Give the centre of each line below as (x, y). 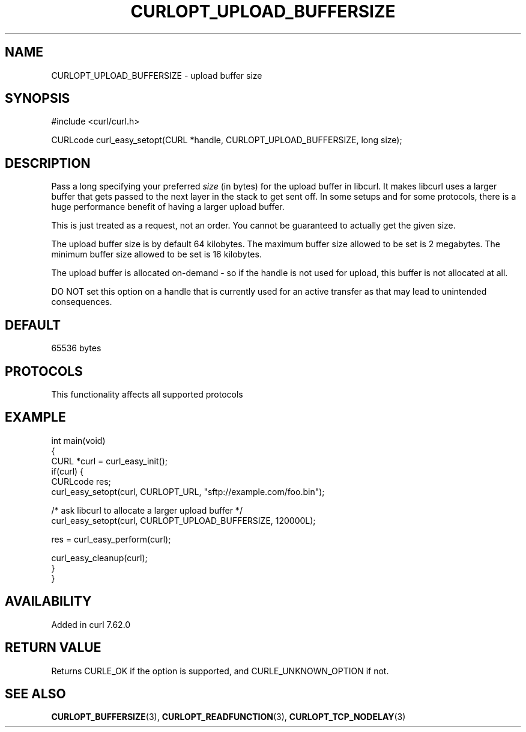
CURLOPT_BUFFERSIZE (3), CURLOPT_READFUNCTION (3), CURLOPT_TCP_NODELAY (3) (228, 717)
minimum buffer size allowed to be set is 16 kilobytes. (156, 254)
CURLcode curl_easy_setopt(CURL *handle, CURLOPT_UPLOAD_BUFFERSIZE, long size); (227, 140)
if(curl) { (68, 471)
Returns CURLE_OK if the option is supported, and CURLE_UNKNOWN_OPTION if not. (220, 671)
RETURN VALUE (53, 648)
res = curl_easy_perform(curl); (111, 539)
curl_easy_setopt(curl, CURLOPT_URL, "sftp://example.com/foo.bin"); (188, 491)
